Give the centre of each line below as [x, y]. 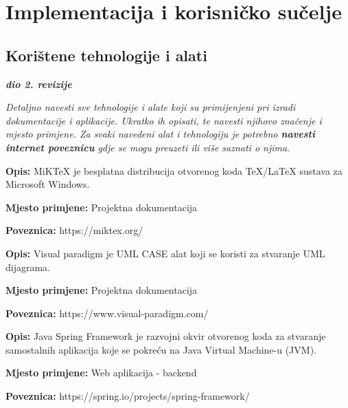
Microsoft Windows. [48, 184]
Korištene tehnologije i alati [106, 55]
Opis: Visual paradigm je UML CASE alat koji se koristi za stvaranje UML [165, 253]
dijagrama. [28, 267]
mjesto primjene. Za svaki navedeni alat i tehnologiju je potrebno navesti [160, 134]
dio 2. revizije [39, 84]
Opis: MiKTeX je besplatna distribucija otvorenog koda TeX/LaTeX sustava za [174, 170]
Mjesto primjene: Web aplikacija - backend [101, 373]
